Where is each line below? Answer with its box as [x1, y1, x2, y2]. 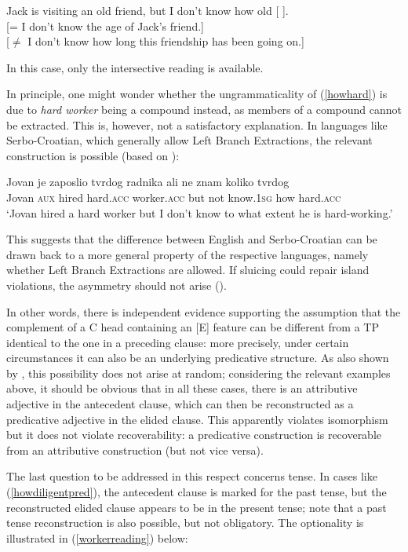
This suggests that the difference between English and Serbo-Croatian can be [6, 231, 377, 247]
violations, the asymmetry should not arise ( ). [6, 276, 227, 293]
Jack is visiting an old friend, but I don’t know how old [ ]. [6, 2, 289, 18]
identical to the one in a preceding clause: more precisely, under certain [6, 334, 349, 350]
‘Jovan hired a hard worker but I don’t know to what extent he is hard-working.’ [6, 204, 393, 221]
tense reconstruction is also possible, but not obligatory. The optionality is [6, 514, 364, 531]
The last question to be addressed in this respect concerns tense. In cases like [6, 468, 377, 484]
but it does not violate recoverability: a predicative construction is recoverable [6, 426, 382, 443]
